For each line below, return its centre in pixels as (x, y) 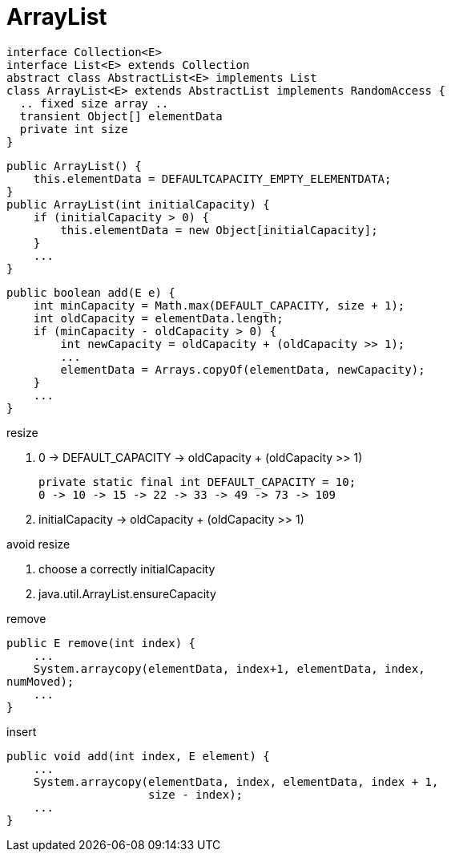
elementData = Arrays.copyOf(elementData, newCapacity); (243, 369)
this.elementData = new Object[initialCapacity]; (219, 230)
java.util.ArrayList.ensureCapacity (127, 593)
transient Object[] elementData (121, 116)
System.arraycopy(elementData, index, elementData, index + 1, (236, 781)
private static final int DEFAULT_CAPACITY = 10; (197, 482)
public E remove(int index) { (101, 643)
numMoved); (40, 681)
